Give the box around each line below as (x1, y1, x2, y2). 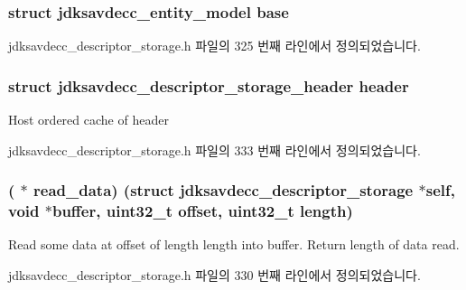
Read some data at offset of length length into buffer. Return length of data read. (8, 235, 460, 254)
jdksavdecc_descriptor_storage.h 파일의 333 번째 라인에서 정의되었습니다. (8, 140, 421, 159)
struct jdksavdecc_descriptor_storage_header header (8, 74, 409, 97)
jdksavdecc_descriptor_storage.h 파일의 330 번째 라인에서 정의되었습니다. (8, 265, 421, 284)
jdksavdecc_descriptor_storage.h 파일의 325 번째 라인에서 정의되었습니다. (8, 36, 421, 55)
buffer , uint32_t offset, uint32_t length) (51, 200, 353, 222)
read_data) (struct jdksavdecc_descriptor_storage (33, 179, 414, 201)
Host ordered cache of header (8, 110, 169, 129)
